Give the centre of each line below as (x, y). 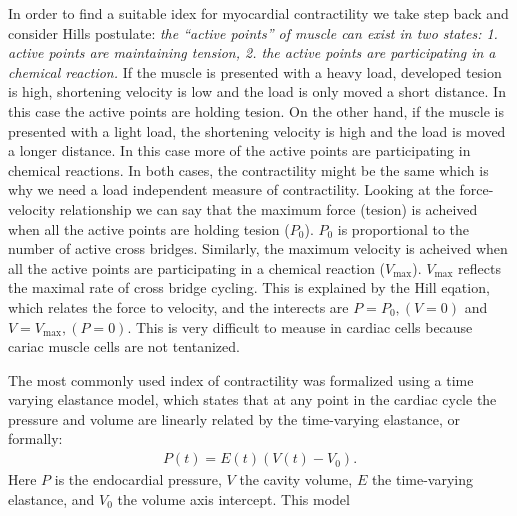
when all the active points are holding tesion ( (149, 228)
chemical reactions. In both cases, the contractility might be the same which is (248, 169)
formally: (35, 438)
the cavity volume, (296, 479)
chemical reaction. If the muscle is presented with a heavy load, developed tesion (255, 71)
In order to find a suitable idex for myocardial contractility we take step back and (258, 13)
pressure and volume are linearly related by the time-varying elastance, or (234, 418)
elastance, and (51, 498)
